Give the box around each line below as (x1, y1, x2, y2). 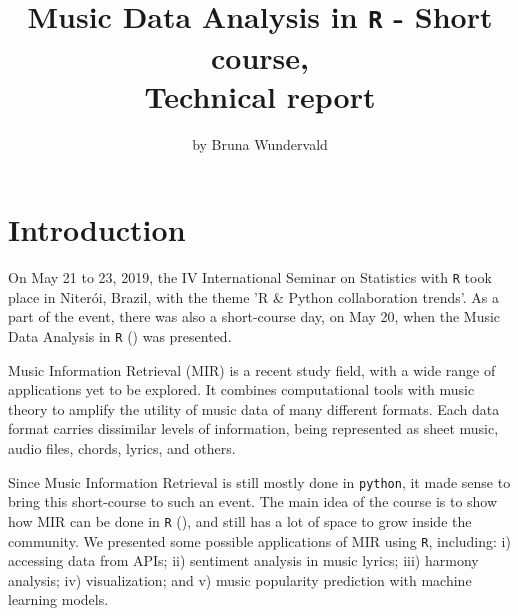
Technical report (144, 75, 376, 116)
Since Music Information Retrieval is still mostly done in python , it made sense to (8, 471, 511, 492)
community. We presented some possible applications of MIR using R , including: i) (8, 530, 511, 551)
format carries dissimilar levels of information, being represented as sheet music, (8, 418, 499, 439)
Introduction (8, 209, 186, 250)
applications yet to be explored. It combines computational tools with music (8, 379, 475, 400)
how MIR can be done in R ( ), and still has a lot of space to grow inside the (8, 510, 472, 531)
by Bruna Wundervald (192, 133, 328, 154)
